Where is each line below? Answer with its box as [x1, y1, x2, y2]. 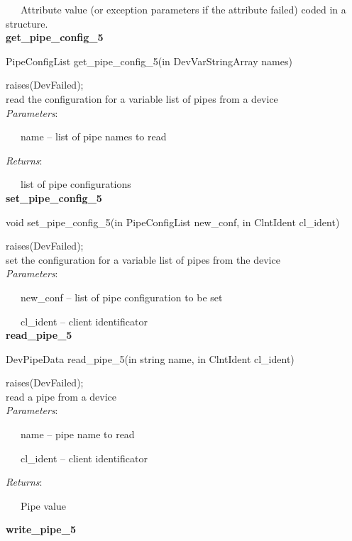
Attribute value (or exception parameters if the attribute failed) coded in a [20, 2, 346, 16]
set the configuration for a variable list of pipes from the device [6, 252, 280, 267]
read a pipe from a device [6, 389, 117, 403]
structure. [6, 16, 48, 30]
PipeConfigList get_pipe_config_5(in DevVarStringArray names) [6, 53, 292, 68]
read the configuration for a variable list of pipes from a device [6, 91, 278, 106]
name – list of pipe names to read [20, 129, 167, 144]
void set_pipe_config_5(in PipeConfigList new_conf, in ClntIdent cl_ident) [6, 214, 340, 229]
